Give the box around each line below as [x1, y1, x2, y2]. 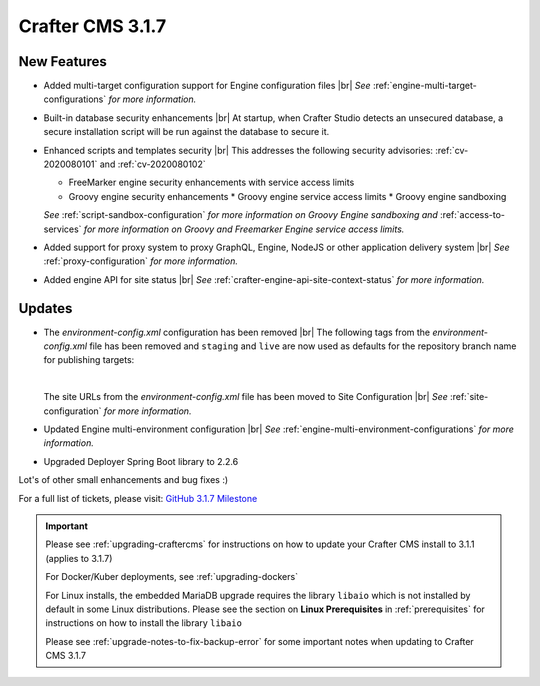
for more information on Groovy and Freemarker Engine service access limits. [83, 223, 405, 235]
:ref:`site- [450, 391, 489, 403]
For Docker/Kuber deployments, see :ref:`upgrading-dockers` [45, 571, 299, 583]
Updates [18, 300, 73, 317]
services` [43, 223, 82, 235]
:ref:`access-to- [440, 209, 505, 221]
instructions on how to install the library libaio [45, 617, 242, 629]
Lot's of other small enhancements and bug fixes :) [18, 474, 229, 486]
